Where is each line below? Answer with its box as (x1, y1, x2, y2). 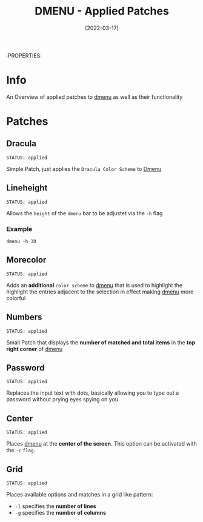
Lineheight (6, 183, 48, 193)
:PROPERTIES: (6, 52, 42, 59)
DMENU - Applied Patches (34, 4, 170, 18)
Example (6, 224, 33, 233)
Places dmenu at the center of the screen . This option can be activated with (6, 440, 197, 447)
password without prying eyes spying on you (6, 396, 119, 403)
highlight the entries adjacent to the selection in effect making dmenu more (6, 288, 194, 295)
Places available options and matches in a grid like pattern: (6, 491, 153, 498)
